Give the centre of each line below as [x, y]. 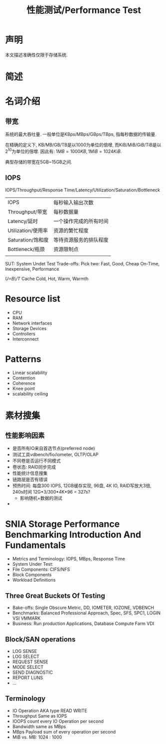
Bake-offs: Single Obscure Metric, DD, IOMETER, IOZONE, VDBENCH [83, 608]
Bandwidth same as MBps [39, 726]
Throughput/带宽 [27, 212]
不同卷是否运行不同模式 [36, 461]
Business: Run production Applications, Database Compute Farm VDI [83, 623]
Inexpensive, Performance [32, 269]
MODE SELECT [28, 667]
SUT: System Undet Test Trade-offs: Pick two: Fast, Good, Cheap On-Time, [82, 263]
